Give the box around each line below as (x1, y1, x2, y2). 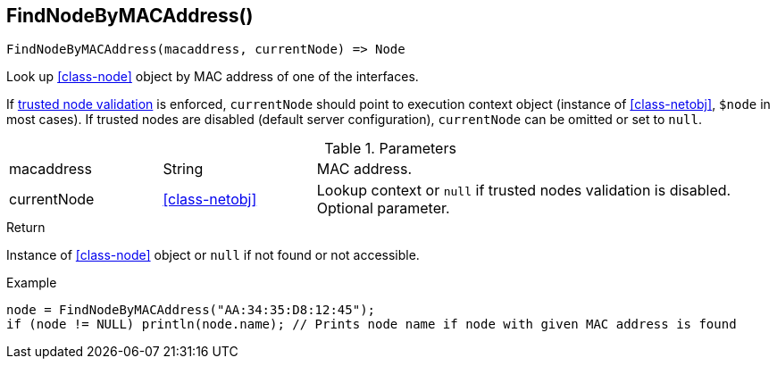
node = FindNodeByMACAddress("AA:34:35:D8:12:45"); (6, 303, 376, 318)
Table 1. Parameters (324, 139, 456, 158)
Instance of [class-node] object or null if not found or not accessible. (6, 247, 420, 263)
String (163, 160, 204, 179)
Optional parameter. (316, 199, 450, 218)
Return (6, 220, 46, 236)
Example (6, 275, 57, 291)
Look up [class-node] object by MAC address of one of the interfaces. (6, 69, 419, 85)
